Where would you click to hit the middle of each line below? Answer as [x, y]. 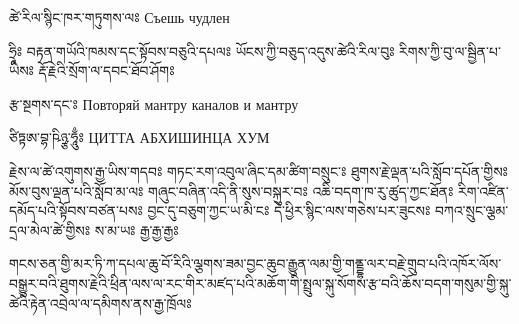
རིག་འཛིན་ [483, 190]
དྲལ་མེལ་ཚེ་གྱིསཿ [50, 229]
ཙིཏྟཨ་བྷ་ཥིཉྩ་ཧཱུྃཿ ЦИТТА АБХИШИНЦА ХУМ [139, 137]
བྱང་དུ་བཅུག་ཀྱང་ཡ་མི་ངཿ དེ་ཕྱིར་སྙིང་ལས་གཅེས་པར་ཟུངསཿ [289, 210]
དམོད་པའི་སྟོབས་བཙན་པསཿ [76, 210]
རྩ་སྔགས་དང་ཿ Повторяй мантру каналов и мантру [154, 103]
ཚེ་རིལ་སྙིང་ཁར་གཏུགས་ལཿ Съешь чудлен [119, 17]
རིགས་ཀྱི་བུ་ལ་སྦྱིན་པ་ [450, 50]
